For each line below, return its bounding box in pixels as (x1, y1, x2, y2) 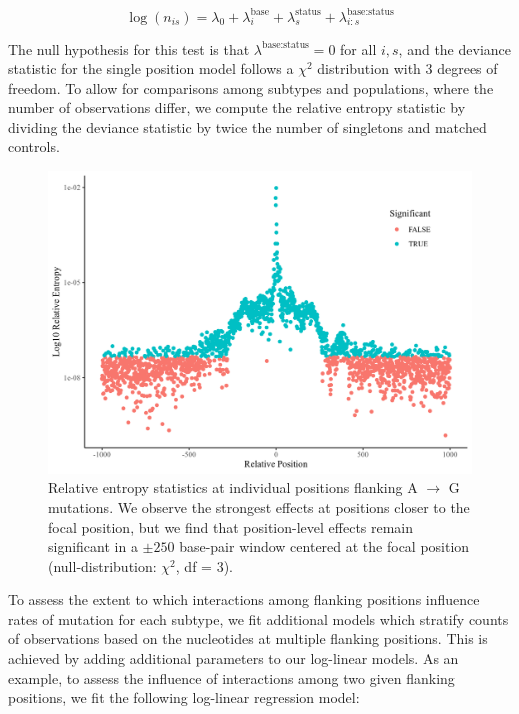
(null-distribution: (48, 555, 157, 576)
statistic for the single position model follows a (8, 58, 294, 79)
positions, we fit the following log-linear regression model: (8, 687, 360, 708)
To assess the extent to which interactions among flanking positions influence (8, 589, 480, 610)
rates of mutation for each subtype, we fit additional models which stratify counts (8, 608, 509, 629)
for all (340, 38, 377, 59)
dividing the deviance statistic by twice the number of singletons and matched (8, 116, 487, 137)
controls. (8, 136, 60, 157)
